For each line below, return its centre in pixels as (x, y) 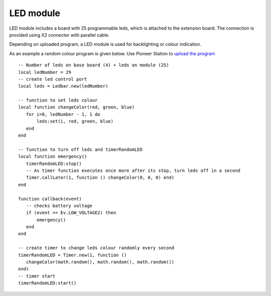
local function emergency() (53, 157)
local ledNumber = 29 (45, 72)
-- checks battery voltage (59, 206)
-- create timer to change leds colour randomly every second (96, 248)
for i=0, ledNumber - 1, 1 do (63, 114)
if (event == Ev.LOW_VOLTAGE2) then (71, 213)
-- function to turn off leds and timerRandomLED (81, 149)
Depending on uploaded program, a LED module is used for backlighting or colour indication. (105, 44)
